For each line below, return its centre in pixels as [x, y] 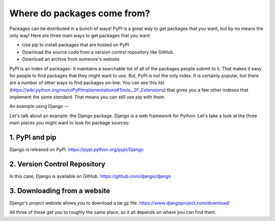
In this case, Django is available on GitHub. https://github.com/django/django [90, 176]
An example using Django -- [39, 106]
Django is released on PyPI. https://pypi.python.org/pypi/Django [76, 150]
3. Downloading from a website [60, 191]
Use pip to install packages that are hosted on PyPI [76, 45]
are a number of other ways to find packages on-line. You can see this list [87, 83]
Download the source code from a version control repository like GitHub [98, 52]
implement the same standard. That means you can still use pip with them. [87, 97]
